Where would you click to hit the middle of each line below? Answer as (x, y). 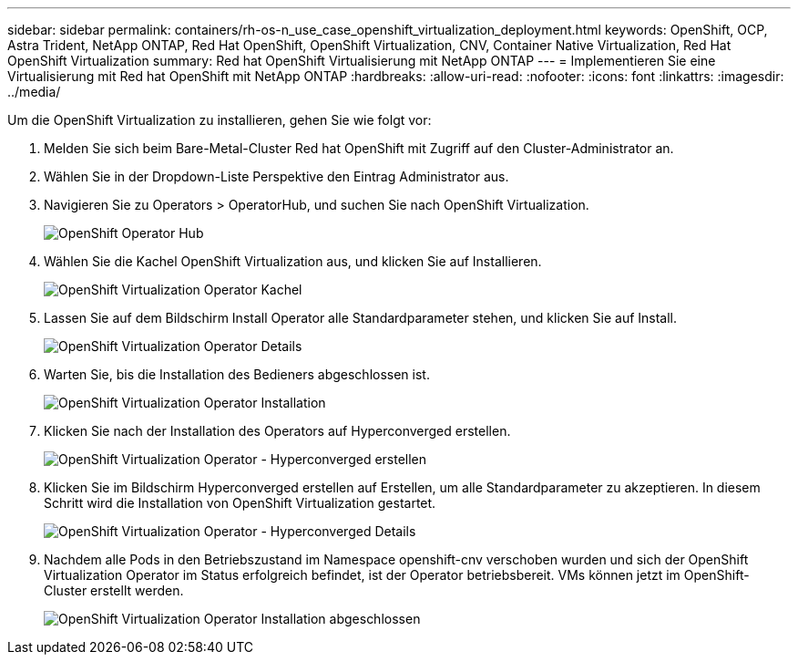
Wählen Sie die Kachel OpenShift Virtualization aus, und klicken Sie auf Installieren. (293, 261)
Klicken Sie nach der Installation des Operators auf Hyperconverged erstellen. (277, 431)
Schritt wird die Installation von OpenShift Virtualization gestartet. (240, 503)
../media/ (34, 92)
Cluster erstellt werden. (114, 590)
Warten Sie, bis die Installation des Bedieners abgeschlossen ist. (237, 374)
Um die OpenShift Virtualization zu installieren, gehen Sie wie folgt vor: (220, 120)
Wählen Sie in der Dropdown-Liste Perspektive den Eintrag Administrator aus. (276, 176)
